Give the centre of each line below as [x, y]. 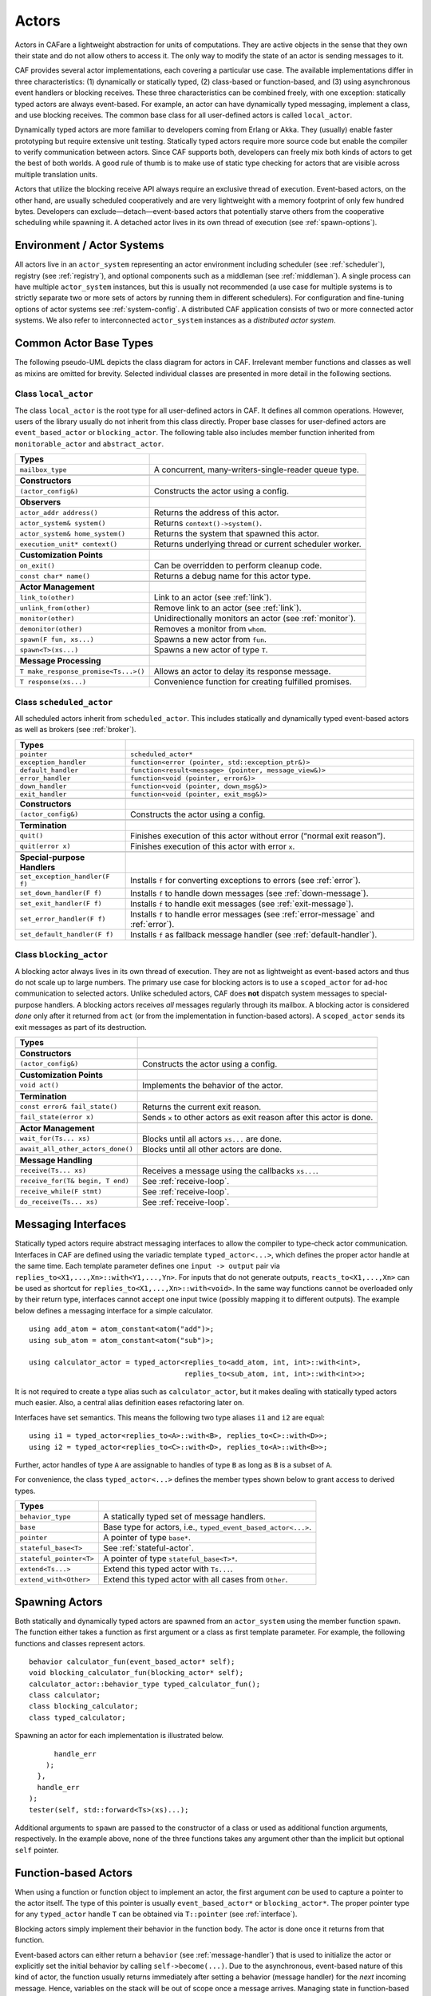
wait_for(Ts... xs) [55, 1139]
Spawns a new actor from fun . [210, 640]
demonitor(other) [51, 629]
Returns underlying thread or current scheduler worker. [258, 545]
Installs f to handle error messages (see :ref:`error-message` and [253, 914]
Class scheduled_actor [64, 702]
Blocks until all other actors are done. [212, 1149]
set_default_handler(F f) [67, 935]
